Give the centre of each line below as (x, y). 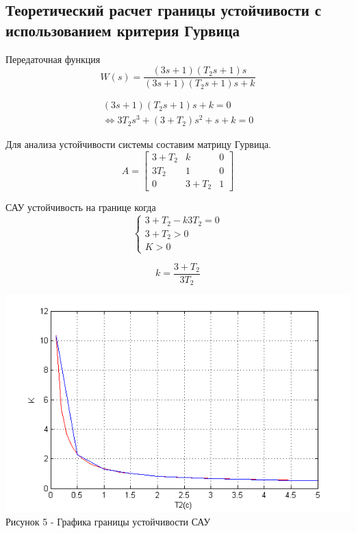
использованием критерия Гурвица (123, 30)
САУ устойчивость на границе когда (81, 207)
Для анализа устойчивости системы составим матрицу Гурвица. (138, 144)
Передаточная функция (53, 59)
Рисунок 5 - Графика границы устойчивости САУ (108, 522)
